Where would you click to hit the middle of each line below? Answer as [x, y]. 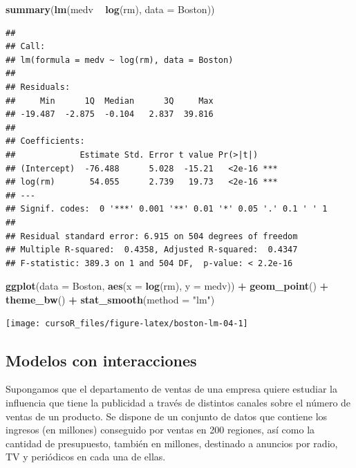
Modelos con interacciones [101, 360]
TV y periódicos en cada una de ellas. [86, 457]
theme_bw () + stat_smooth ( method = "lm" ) [110, 299]
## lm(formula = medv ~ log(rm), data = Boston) [120, 60]
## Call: [26, 47]
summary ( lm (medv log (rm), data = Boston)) [110, 9]
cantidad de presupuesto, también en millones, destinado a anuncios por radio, [172, 443]
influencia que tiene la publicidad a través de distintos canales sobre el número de [178, 402]
